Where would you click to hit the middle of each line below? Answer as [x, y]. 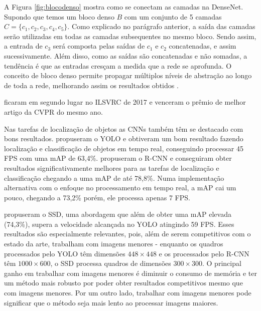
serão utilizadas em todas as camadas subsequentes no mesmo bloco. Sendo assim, [130, 36]
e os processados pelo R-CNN [204, 253]
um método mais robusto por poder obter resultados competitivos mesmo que [123, 283]
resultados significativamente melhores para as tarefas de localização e [112, 168]
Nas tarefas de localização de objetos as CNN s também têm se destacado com [124, 128]
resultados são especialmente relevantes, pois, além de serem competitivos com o [127, 234]
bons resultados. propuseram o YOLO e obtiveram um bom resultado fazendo [124, 138]
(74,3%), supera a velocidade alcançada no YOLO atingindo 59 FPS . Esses [119, 224]
